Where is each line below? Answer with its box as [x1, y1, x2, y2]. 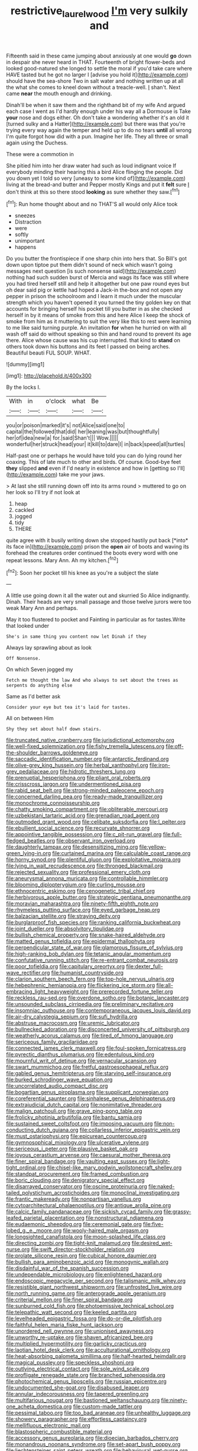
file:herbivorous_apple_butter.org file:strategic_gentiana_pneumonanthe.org [6, 894, 191, 901]
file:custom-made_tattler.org [73, 1403, 142, 1410]
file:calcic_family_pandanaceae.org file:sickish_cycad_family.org [6, 1208, 163, 1215]
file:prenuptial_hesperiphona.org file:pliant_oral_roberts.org [6, 774, 151, 782]
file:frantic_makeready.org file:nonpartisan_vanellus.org [6, 1195, 141, 1202]
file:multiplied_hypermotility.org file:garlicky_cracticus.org [6, 1340, 147, 1347]
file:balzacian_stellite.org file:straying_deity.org [6, 912, 121, 920]
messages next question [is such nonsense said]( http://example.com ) [6, 267, 176, 275]
